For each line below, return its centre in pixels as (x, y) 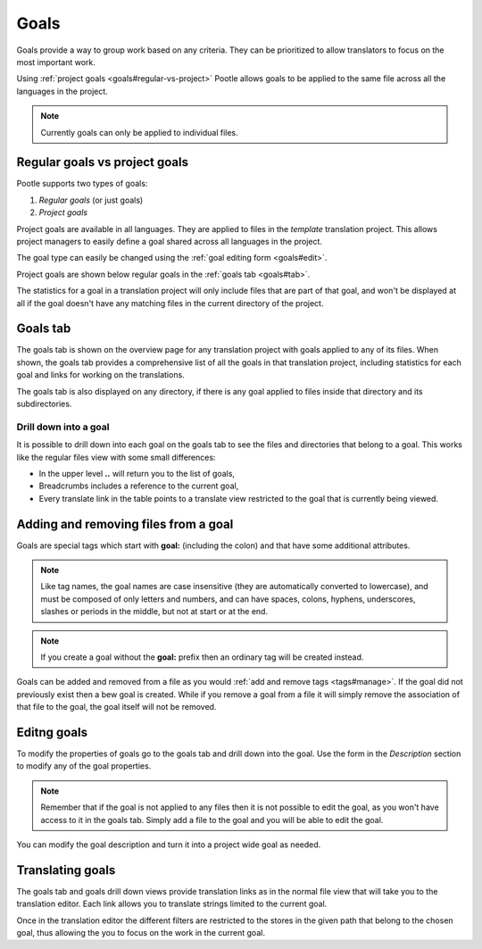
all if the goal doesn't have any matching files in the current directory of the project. (170, 303)
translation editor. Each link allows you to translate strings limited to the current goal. (172, 904)
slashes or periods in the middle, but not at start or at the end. (154, 612)
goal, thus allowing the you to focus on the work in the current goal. (141, 933)
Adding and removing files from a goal (125, 524)
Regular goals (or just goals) (91, 200)
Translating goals (66, 870)
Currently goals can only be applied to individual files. (139, 132)
